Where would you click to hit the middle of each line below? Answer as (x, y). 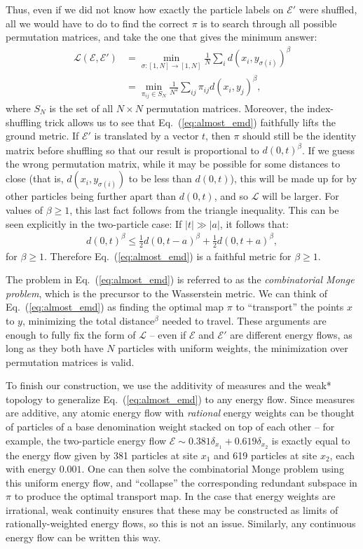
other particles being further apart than (91, 196)
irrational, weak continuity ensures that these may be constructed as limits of (172, 509)
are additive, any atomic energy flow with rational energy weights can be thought (180, 413)
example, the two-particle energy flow (86, 440)
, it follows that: (254, 223)
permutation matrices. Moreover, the (225, 108)
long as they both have (55, 348)
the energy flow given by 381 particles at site (102, 455)
